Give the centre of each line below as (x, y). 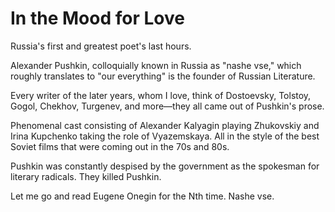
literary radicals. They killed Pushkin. (86, 176)
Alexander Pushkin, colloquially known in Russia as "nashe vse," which (156, 65)
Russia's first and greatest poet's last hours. (101, 46)
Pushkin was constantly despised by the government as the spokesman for (165, 166)
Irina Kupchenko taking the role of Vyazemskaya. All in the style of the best (165, 136)
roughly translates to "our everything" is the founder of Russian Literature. (163, 76)
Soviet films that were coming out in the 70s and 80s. (120, 146)
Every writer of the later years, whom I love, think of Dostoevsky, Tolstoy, (161, 95)
